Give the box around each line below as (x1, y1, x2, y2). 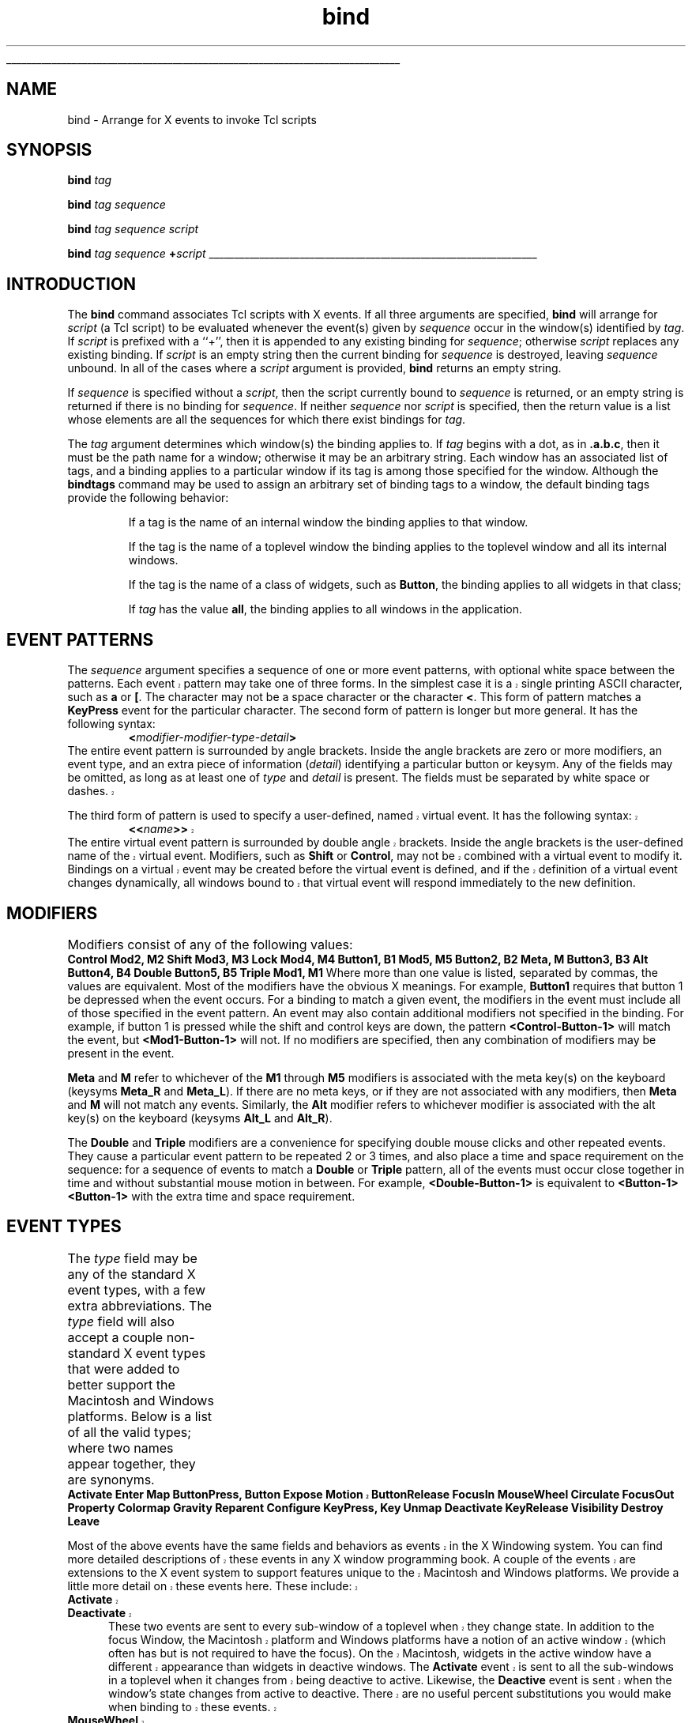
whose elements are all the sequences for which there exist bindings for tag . (67, 413, 466, 427)
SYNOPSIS (6, 140, 92, 160)
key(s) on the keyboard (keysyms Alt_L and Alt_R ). (67, 1110, 333, 1125)
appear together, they (67, 1455, 196, 1472)
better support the (67, 1376, 175, 1393)
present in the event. (67, 1046, 175, 1060)
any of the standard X (67, 1265, 196, 1282)
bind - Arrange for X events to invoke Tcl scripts (67, 112, 317, 126)
